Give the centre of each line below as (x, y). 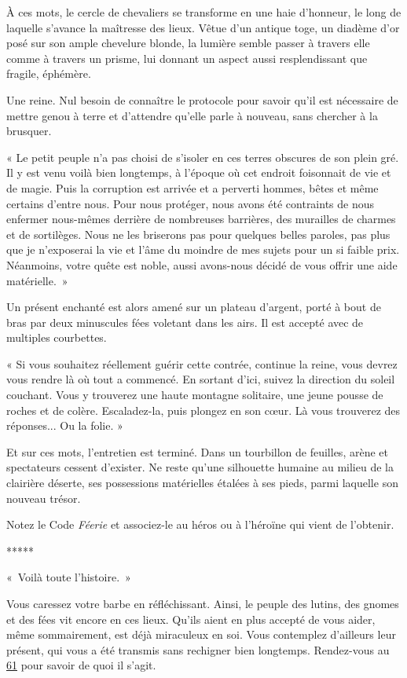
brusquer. (29, 131)
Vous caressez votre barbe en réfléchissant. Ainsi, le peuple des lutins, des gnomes (203, 603)
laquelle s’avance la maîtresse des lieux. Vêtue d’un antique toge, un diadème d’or (203, 27)
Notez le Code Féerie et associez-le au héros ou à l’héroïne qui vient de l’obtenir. (200, 524)
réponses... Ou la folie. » (65, 425)
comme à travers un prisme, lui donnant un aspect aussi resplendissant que (187, 58)
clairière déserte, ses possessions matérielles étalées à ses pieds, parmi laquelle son (202, 483)
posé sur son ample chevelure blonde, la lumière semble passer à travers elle (188, 43)
